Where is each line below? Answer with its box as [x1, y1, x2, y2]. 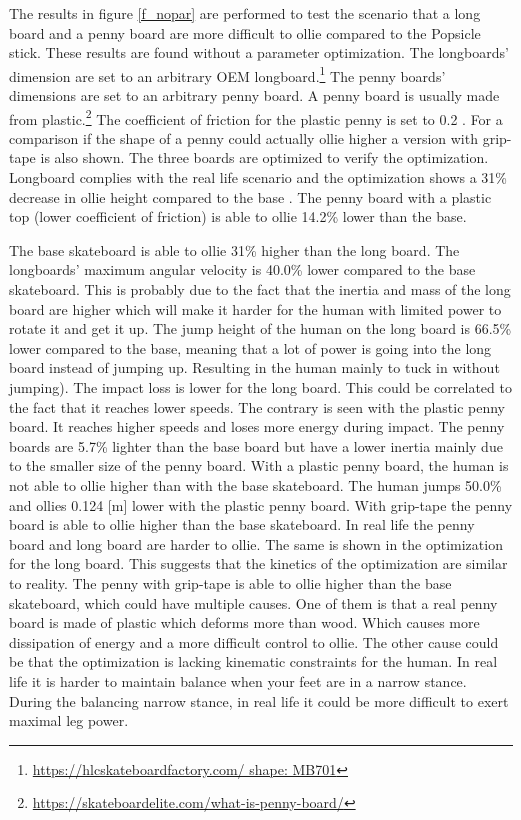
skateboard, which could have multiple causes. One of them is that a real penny [9, 592, 498, 613]
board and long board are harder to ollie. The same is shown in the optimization [9, 533, 503, 554]
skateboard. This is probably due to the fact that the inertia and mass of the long [9, 279, 511, 300]
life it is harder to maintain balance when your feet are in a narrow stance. [9, 670, 467, 691]
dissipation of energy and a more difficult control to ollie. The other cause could [9, 631, 499, 652]
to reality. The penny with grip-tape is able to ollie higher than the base [9, 572, 452, 593]
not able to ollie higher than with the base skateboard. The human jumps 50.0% [9, 474, 502, 495]
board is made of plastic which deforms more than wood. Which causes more [9, 612, 480, 633]
